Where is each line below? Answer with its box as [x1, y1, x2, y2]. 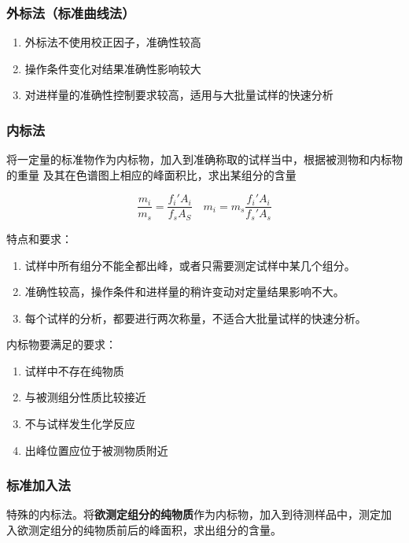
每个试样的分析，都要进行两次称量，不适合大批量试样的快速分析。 [24, 309, 367, 326]
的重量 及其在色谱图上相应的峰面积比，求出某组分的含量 [6, 166, 297, 183]
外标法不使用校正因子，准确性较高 [24, 34, 201, 50]
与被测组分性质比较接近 [24, 389, 146, 405]
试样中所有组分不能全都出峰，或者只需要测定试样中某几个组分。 [24, 257, 356, 273]
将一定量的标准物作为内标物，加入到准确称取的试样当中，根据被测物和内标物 [6, 151, 403, 168]
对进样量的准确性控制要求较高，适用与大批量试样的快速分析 [24, 87, 333, 103]
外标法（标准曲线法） [6, 2, 135, 22]
